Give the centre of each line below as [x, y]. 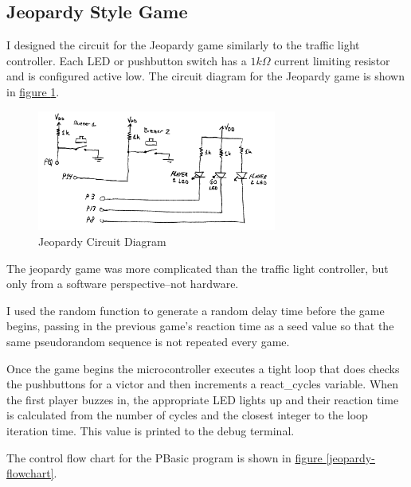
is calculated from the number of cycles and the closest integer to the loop [187, 415]
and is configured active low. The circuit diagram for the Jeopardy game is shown [205, 76]
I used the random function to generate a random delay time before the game [196, 310]
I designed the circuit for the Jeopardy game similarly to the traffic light [183, 45]
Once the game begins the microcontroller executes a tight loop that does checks [203, 368]
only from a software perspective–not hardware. [123, 284]
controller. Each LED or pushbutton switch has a [127, 60]
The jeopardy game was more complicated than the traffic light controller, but [198, 268]
